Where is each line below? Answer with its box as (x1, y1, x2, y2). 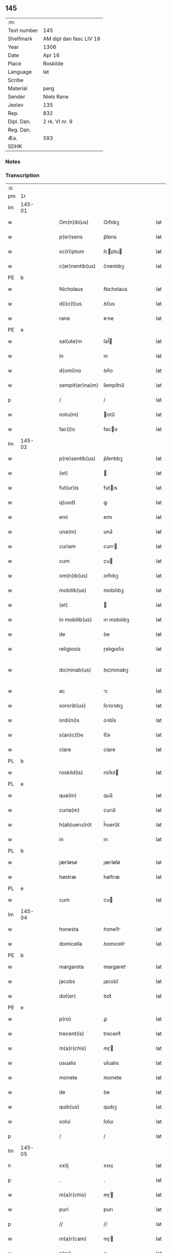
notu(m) (59, 411, 79, 418)
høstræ (59, 873, 76, 881)
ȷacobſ (103, 978, 119, 985)
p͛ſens (103, 233, 117, 241)
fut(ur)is (59, 484, 79, 491)
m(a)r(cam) (59, 1235, 87, 1242)
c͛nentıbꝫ (103, 262, 125, 270)
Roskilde (43, 60, 64, 67)
